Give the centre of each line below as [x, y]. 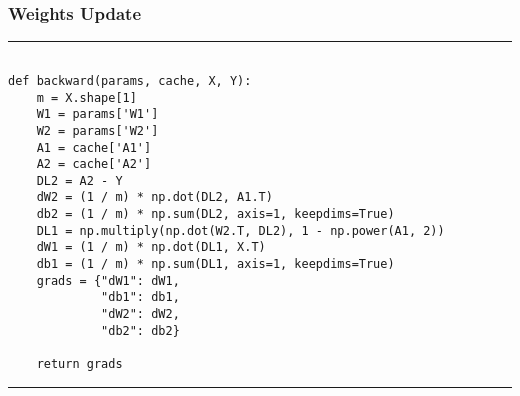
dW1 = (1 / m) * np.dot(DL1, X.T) [151, 247]
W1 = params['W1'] [97, 114]
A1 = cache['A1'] [94, 147]
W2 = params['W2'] [97, 130]
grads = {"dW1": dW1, [108, 280]
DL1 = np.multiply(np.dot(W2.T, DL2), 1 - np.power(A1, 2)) [240, 230]
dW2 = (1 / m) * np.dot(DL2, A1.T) [154, 197]
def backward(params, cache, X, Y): [130, 80]
